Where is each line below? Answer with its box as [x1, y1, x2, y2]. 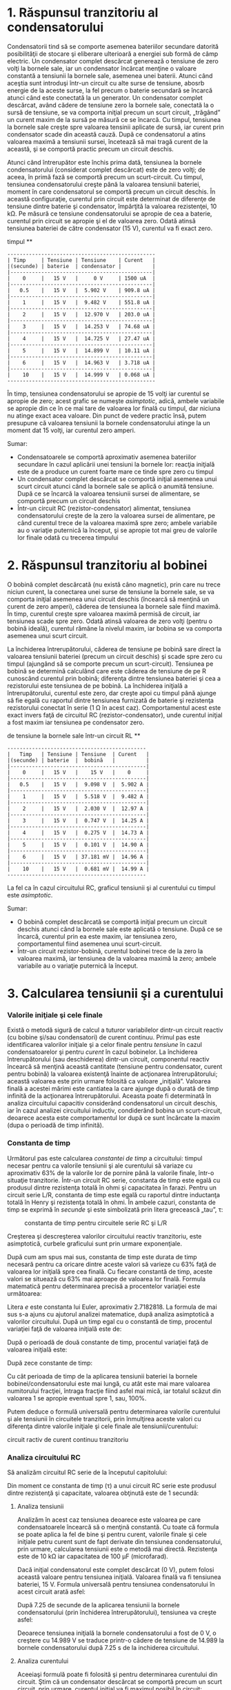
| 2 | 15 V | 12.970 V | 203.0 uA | [7, 311, 156, 318]
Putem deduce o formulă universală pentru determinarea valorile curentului [7, 1407, 221, 1416]
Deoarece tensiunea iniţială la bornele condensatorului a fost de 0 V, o [17, 1629, 217, 1637]
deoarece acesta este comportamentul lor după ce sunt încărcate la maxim [7, 1114, 221, 1122]
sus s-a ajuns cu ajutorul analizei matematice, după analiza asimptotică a [7, 1310, 214, 1318]
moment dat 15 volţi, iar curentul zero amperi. [7, 426, 136, 434]
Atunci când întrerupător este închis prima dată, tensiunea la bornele [7, 158, 202, 166]
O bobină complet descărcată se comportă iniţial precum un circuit [17, 917, 208, 926]
